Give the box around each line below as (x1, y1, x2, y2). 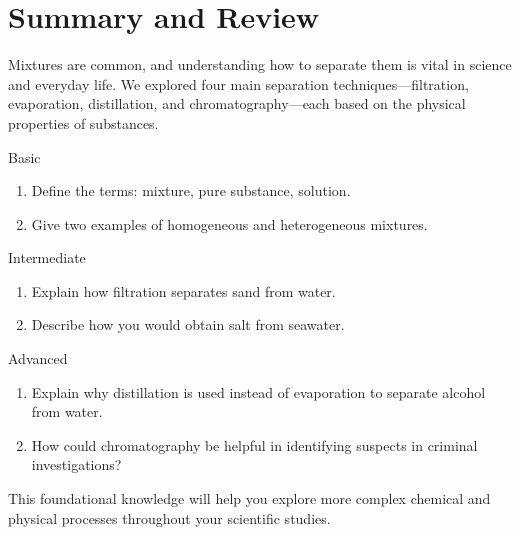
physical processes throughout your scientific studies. (8, 507, 331, 528)
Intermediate (8, 247, 86, 268)
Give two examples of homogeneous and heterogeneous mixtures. (31, 213, 428, 234)
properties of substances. (8, 112, 159, 133)
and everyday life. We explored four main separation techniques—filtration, (8, 73, 469, 94)
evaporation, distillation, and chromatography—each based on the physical (8, 93, 466, 114)
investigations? (31, 454, 122, 475)
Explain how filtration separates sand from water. (31, 280, 336, 301)
